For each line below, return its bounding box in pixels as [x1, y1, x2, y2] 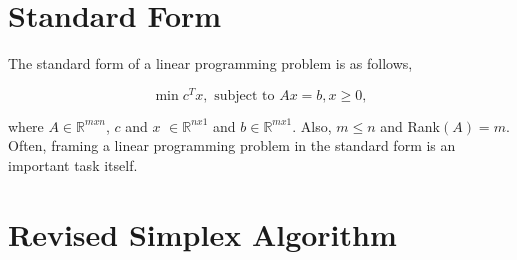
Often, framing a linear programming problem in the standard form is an [8, 135, 456, 156]
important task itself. [8, 154, 138, 175]
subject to [214, 88, 275, 103]
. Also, [292, 115, 332, 136]
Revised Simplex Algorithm [8, 213, 397, 254]
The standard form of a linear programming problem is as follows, [8, 53, 413, 74]
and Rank [380, 115, 441, 136]
